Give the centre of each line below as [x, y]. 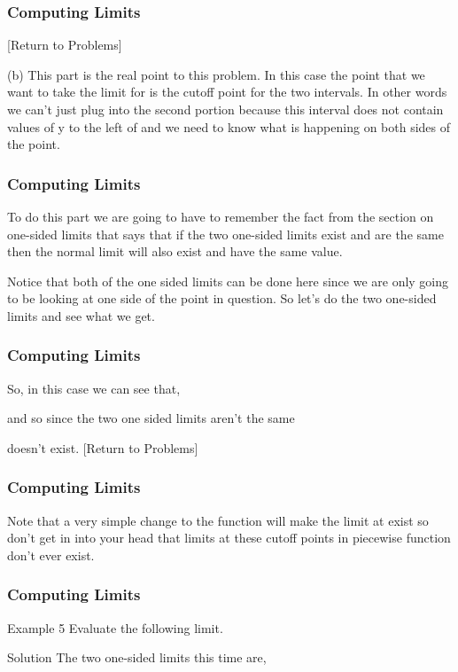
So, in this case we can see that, [94, 388]
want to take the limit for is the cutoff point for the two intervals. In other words [227, 92]
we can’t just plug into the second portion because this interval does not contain [225, 109]
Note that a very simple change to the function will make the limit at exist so [218, 520]
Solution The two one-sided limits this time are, [137, 657]
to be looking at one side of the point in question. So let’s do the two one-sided [222, 298]
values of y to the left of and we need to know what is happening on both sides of [229, 126]
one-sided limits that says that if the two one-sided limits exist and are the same [225, 234]
